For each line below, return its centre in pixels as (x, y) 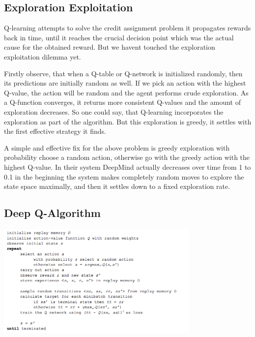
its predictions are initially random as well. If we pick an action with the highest (125, 83)
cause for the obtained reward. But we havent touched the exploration (110, 47)
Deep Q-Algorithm (52, 213)
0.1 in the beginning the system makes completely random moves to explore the (124, 176)
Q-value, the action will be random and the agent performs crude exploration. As (126, 92)
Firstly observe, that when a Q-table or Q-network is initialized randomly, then (123, 73)
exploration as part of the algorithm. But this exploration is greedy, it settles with (128, 121)
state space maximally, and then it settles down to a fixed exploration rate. (117, 186)
